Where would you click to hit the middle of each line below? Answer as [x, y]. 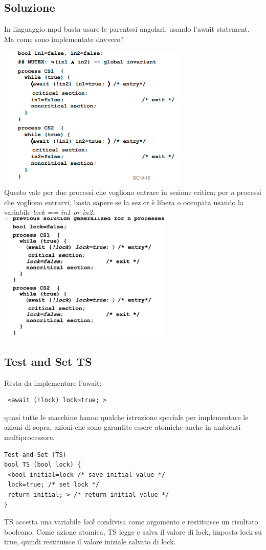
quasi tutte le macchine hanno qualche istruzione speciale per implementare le [126, 417]
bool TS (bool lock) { [43, 465]
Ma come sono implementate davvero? [64, 39]
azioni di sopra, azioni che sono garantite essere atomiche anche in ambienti [123, 427]
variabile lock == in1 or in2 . [49, 212]
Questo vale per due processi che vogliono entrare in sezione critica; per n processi [133, 192]
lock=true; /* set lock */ [54, 485]
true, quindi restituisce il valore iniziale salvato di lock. [90, 542]
